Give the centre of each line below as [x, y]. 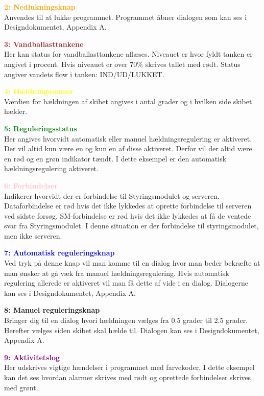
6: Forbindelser [31, 185]
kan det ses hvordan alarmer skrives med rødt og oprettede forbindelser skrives [128, 377]
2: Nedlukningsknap [40, 7]
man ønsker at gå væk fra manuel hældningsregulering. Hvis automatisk [117, 273]
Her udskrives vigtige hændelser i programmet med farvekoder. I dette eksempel [129, 367]
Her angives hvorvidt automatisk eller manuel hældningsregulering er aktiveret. [128, 138]
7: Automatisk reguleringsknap [59, 253]
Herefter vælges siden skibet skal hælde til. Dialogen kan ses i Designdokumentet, [132, 330]
